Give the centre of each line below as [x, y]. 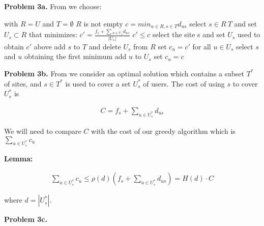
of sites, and [23, 83]
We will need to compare [43, 131]
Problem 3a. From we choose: [53, 6]
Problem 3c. [26, 219]
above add [50, 46]
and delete [105, 46]
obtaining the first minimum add [75, 56]
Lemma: [19, 158]
